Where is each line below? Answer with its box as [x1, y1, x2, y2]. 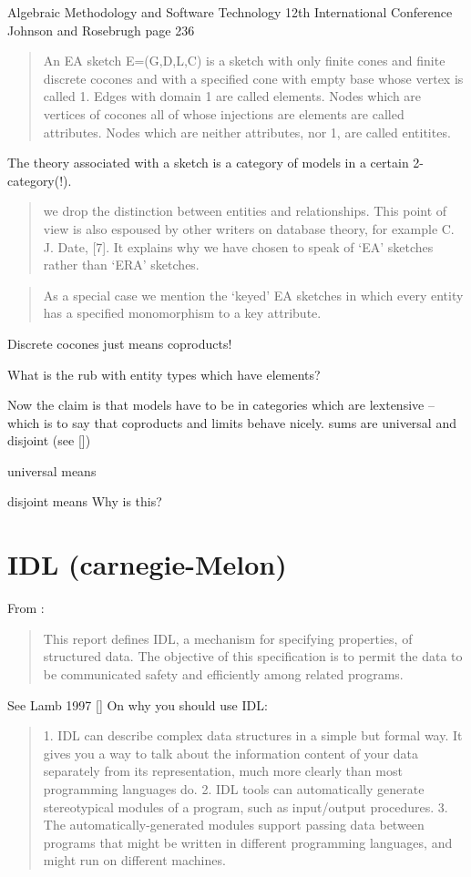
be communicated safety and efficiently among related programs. [43, 664, 404, 683]
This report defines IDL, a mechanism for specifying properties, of [43, 628, 413, 648]
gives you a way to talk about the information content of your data [43, 743, 419, 762]
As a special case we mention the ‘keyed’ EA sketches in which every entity [43, 285, 464, 304]
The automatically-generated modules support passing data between [43, 815, 425, 834]
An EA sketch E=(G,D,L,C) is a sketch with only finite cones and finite [43, 51, 445, 70]
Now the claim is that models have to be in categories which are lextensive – [7, 395, 435, 414]
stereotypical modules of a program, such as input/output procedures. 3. [43, 797, 448, 816]
